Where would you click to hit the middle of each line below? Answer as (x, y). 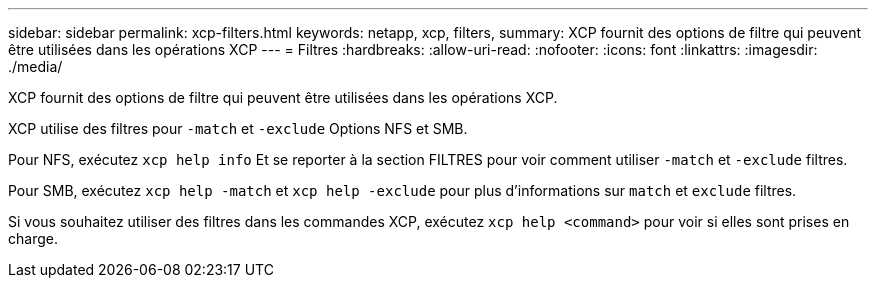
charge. (33, 238)
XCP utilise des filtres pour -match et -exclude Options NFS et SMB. (238, 128)
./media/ (35, 66)
